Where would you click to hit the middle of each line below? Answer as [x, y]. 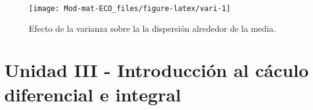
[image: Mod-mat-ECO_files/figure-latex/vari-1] [130, 9]
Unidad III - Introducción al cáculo [156, 70]
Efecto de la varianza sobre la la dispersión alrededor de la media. [153, 28]
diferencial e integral [93, 94]
